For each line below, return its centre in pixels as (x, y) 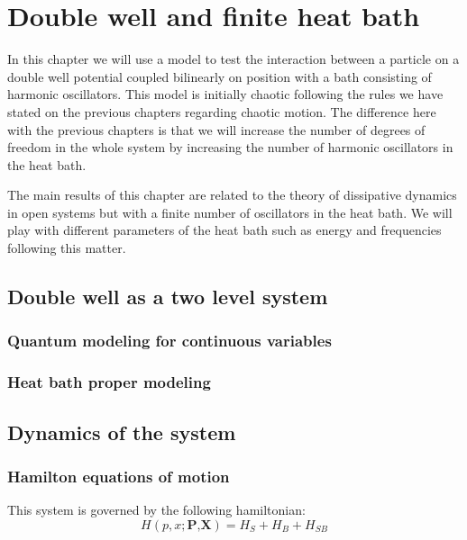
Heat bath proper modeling (109, 382)
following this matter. (67, 248)
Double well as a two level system (168, 297)
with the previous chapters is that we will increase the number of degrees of (216, 129)
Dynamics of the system (122, 432)
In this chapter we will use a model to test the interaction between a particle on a (233, 59)
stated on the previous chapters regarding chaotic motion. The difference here (222, 111)
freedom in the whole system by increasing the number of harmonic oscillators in (230, 147)
